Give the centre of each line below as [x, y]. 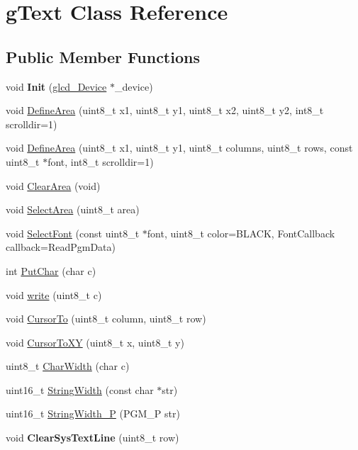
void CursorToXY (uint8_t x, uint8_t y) [95, 342]
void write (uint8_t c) [54, 294]
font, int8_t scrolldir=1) [101, 161]
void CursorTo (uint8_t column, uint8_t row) [106, 319]
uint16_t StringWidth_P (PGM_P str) [93, 414]
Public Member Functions [103, 56]
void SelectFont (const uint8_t [73, 233]
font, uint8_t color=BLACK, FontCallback [241, 233]
